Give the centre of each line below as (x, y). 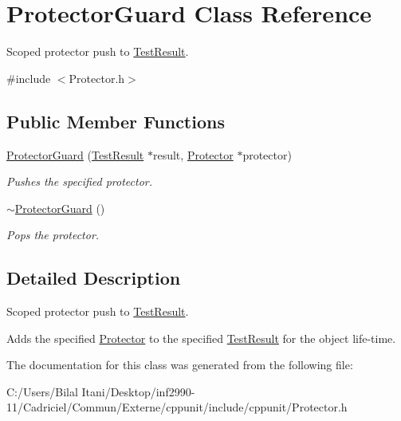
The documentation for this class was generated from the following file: (180, 365)
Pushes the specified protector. (80, 181)
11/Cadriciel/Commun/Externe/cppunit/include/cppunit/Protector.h (177, 407)
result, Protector (193, 154)
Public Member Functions (116, 121)
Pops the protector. (53, 235)
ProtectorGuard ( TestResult (75, 154)
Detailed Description (94, 278)
